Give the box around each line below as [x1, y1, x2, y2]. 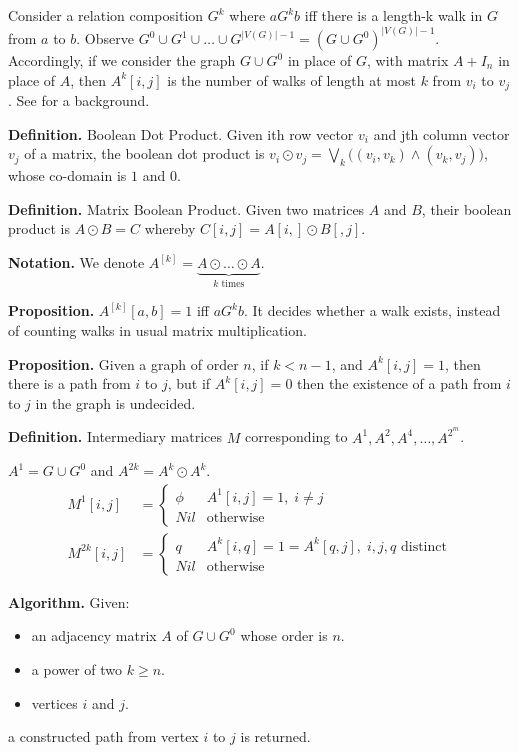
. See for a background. [8, 90, 150, 111]
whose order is [240, 625, 328, 646]
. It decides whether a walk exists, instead [243, 300, 501, 321]
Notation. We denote [8, 252, 145, 273]
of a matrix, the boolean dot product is [24, 143, 265, 164]
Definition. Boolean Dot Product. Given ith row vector [8, 123, 354, 144]
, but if [167, 373, 211, 394]
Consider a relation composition [8, 5, 204, 25]
